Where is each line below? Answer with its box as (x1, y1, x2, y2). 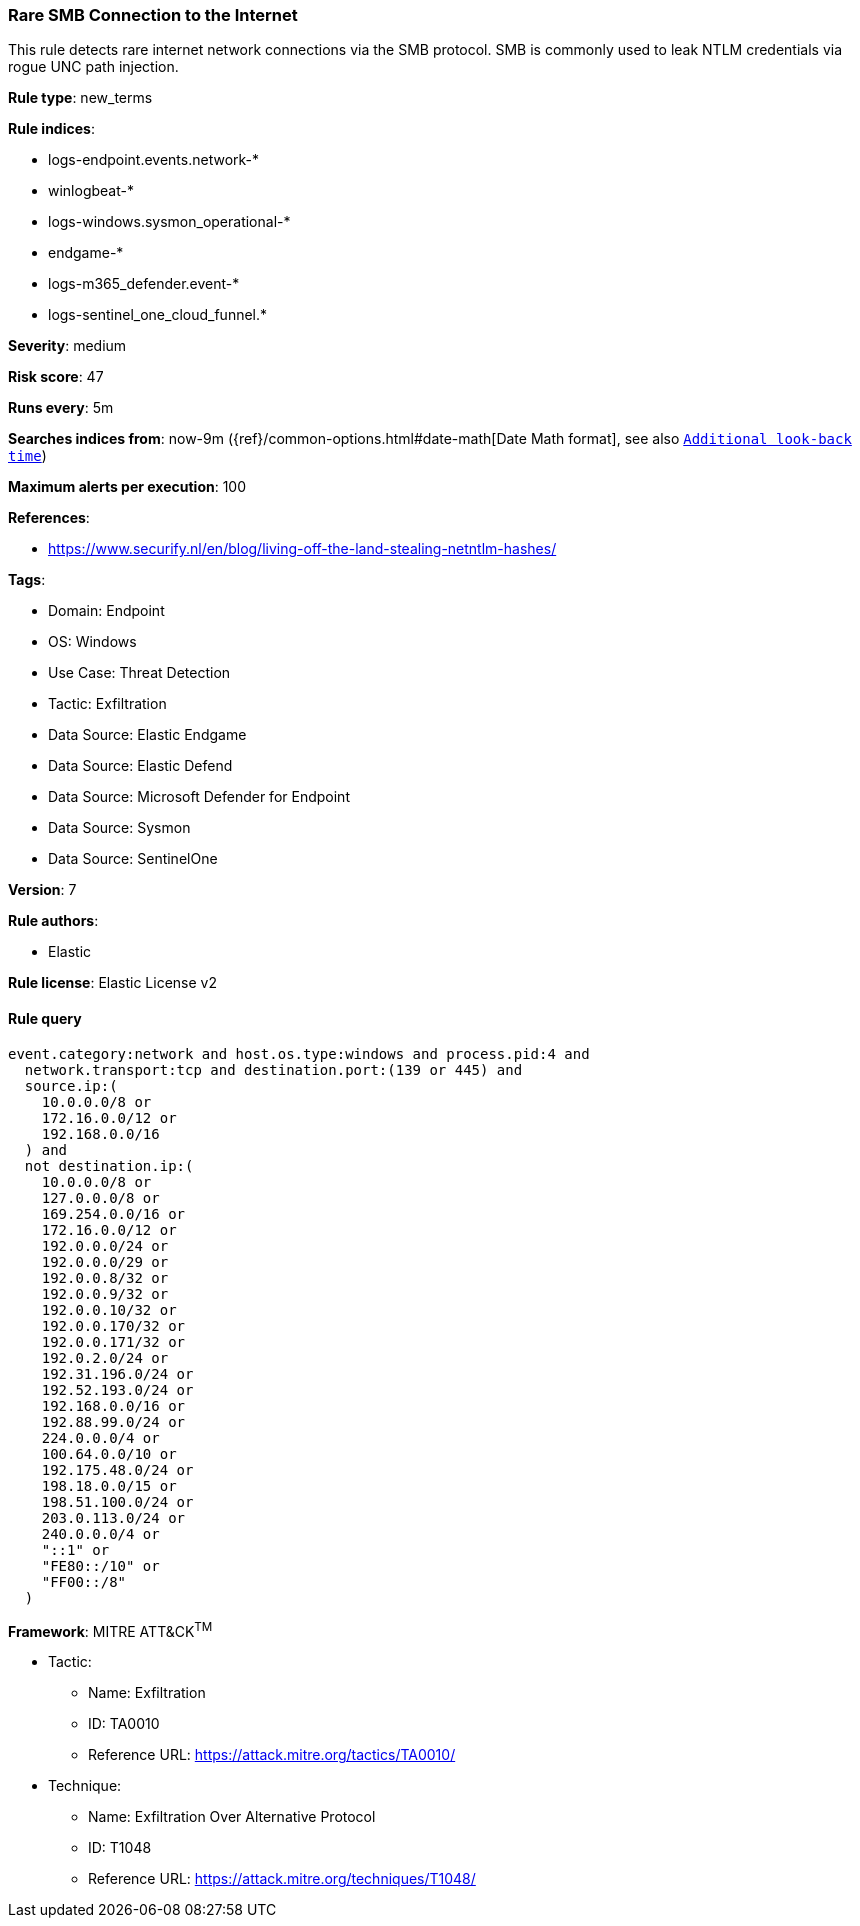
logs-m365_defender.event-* (48, 275, 240, 293)
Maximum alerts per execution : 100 (8, 478, 247, 496)
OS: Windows (48, 633, 137, 651)
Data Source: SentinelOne (48, 850, 218, 868)
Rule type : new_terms (8, 89, 153, 107)
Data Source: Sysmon (48, 819, 191, 837)
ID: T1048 (88, 1839, 152, 1857)
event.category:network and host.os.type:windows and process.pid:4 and (8, 1045, 590, 1062)
